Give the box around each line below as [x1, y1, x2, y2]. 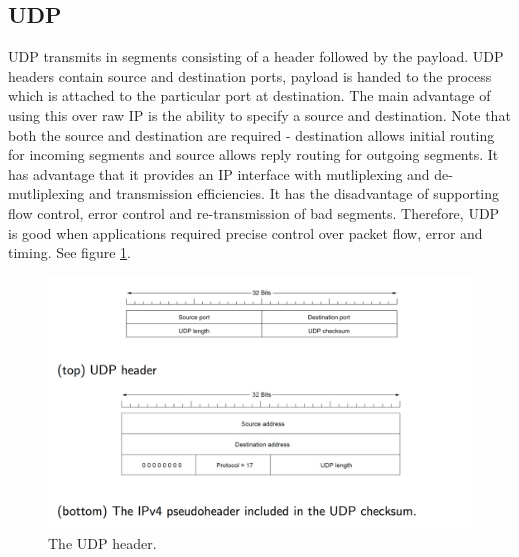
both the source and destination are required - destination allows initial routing [8, 124, 495, 145]
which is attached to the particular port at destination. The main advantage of [8, 85, 491, 106]
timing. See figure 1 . [8, 242, 131, 263]
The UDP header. [48, 532, 157, 553]
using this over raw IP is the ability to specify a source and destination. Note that [8, 104, 511, 125]
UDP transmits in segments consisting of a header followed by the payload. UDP [8, 46, 504, 67]
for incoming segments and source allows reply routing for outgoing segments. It [8, 144, 499, 165]
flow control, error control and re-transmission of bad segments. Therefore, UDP [8, 202, 500, 223]
